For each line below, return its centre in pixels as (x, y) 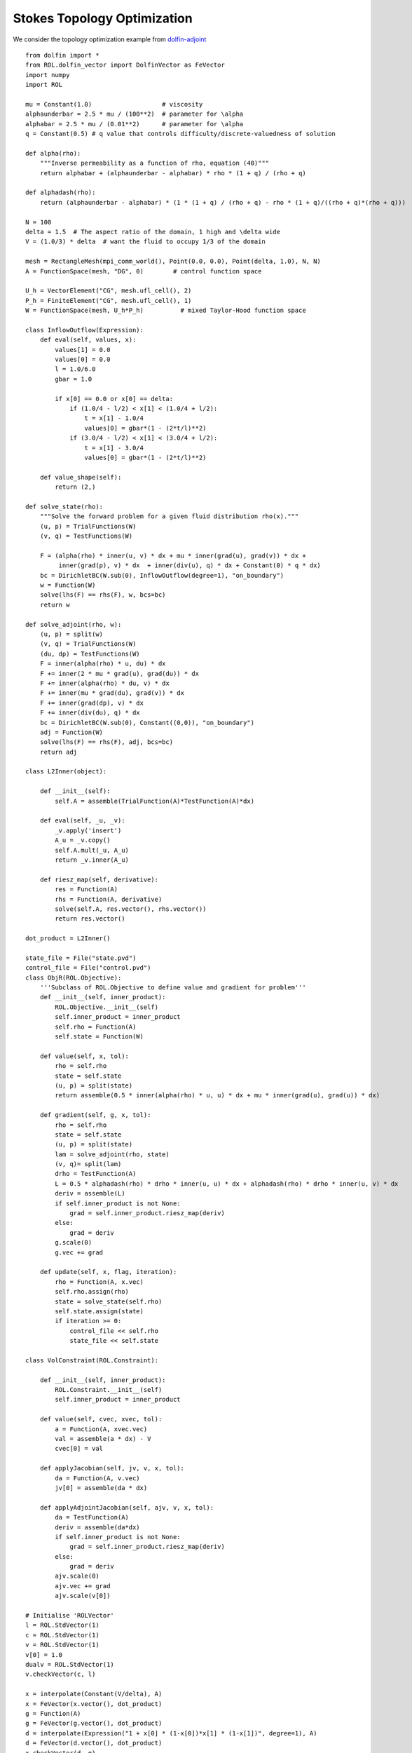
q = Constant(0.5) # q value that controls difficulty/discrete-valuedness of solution (181, 134)
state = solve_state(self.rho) (109, 1301)
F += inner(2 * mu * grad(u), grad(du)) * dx (119, 674)
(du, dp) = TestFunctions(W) (90, 654)
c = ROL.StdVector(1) (62, 1635)
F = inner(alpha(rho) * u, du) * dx (103, 664)
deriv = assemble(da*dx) (97, 1527)
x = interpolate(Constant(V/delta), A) (94, 1694)
